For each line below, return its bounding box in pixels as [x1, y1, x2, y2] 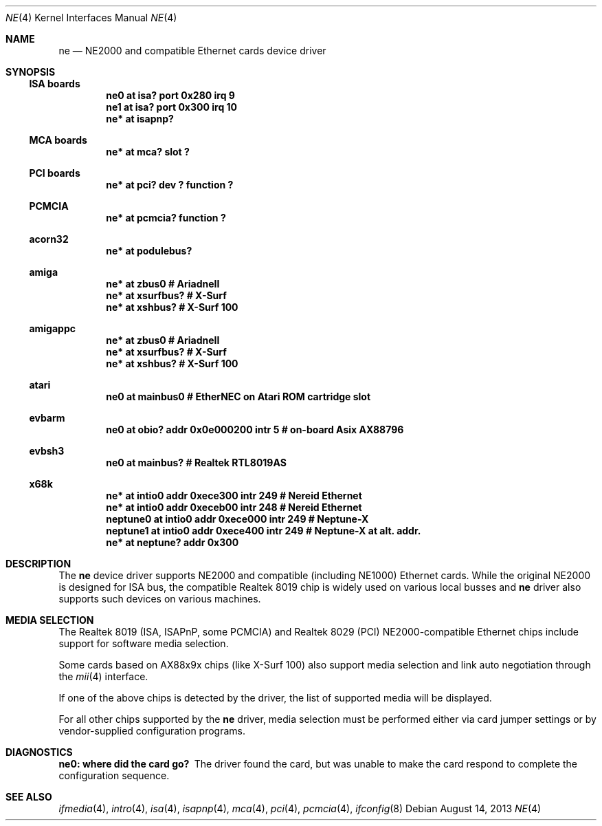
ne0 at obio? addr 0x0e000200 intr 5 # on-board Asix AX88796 [106, 424, 404, 435]
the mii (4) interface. [58, 671, 148, 682]
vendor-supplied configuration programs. [58, 725, 246, 737]
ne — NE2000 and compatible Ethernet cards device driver [58, 45, 326, 56]
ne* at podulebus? [106, 245, 192, 257]
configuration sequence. [58, 770, 170, 781]
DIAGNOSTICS [5, 746, 73, 758]
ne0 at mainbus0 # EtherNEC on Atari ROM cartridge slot [106, 391, 371, 402]
